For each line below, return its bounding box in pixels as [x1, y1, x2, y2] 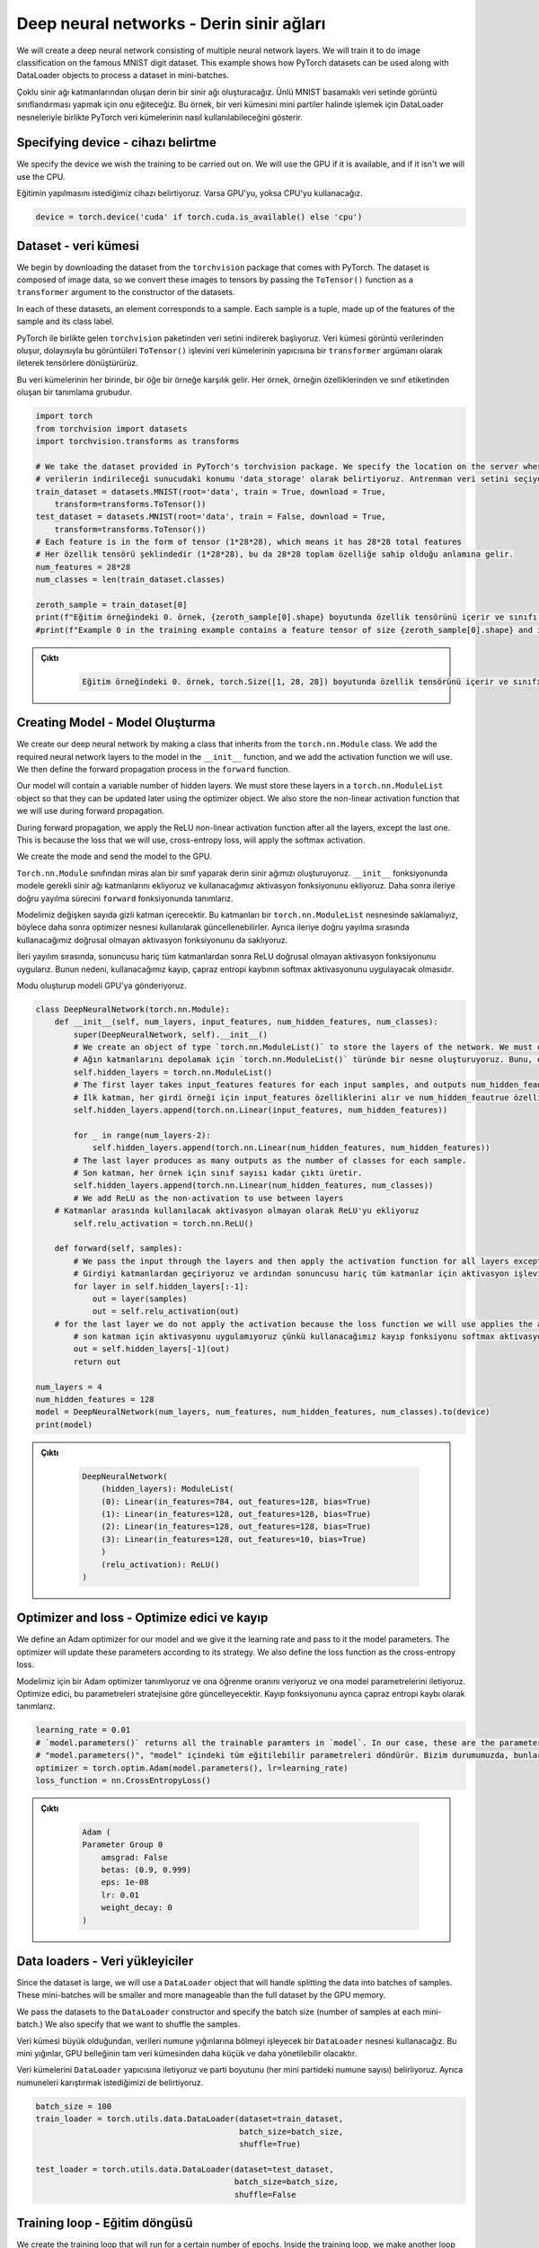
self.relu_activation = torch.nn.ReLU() [73, 1218, 254, 1228]
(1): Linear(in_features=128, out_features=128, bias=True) [101, 1509, 372, 1519]
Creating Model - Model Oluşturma [16, 715, 216, 730]
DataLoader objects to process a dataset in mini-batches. [16, 70, 229, 81]
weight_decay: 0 [101, 1903, 172, 1913]
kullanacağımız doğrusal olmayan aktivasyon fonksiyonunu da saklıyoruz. [16, 934, 288, 945]
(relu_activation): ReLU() [101, 1559, 220, 1569]
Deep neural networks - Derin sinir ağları [16, 13, 326, 33]
